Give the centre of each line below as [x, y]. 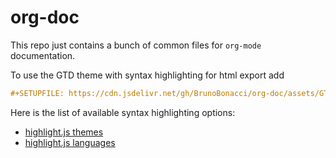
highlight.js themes [64, 132]
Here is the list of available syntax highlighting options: [123, 112]
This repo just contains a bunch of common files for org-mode [136, 45]
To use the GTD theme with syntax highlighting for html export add [147, 75]
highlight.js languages [70, 142]
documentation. [43, 55]
